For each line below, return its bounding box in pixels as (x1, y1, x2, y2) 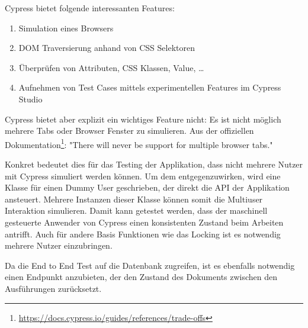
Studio (18, 92, 43, 105)
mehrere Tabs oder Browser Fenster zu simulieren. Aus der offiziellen (5, 124, 254, 137)
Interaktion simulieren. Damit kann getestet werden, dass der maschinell (5, 204, 268, 217)
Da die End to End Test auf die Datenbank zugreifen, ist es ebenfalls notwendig (5, 259, 295, 271)
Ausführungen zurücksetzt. (5, 282, 102, 294)
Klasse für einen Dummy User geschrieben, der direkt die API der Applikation (5, 181, 290, 194)
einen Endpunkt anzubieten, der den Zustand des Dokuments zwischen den (5, 271, 278, 283)
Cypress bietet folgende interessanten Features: (5, 2, 175, 14)
